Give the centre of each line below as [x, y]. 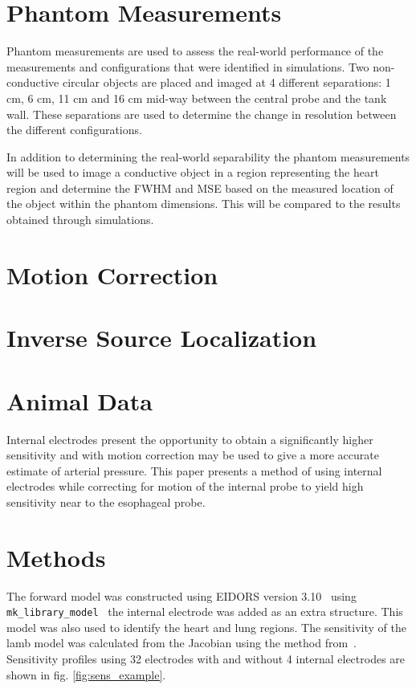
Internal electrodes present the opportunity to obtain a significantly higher [190, 439]
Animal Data [80, 400]
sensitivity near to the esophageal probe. [106, 501]
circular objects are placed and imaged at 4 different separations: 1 [226, 82]
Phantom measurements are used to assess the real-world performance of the [195, 51]
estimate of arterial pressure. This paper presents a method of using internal [194, 470]
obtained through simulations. [80, 220]
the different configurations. [74, 130]
